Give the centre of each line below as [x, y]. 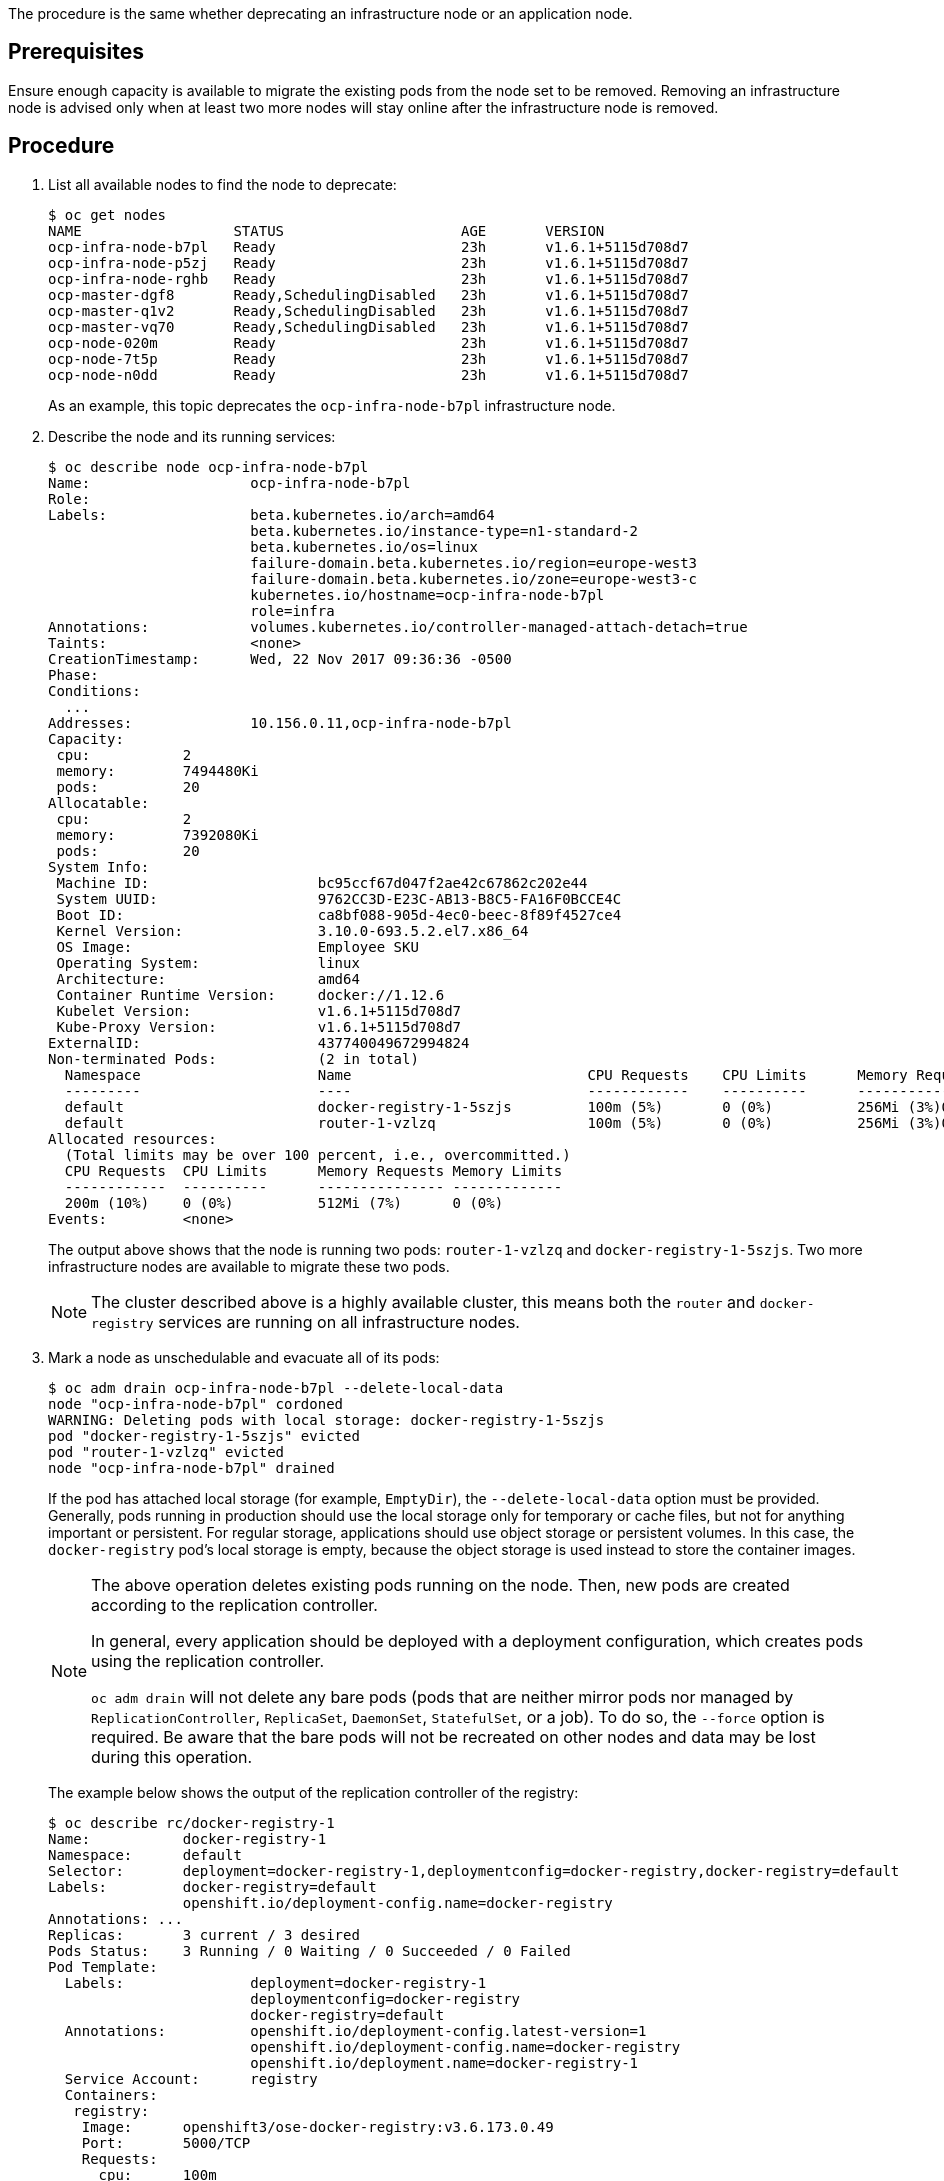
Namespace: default [145, 1854]
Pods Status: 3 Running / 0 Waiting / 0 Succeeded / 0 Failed [309, 1950]
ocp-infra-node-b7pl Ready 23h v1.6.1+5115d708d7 [368, 246]
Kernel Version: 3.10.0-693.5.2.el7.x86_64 [292, 930]
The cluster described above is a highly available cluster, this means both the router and [423, 1301]
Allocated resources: [132, 1138]
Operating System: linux [208, 962]
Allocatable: [99, 802]
